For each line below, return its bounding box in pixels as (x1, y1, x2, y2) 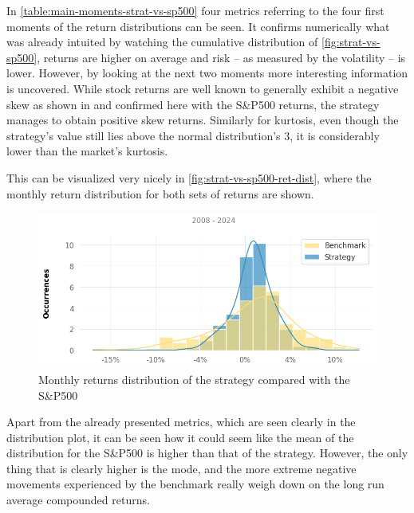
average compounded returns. (6, 491, 150, 508)
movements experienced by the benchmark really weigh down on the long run (6, 476, 384, 492)
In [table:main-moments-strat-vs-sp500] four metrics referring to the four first (6, 2, 384, 18)
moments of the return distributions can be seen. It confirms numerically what (6, 18, 390, 34)
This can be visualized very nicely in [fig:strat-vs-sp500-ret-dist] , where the (6, 169, 372, 186)
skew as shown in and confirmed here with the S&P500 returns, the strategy (6, 96, 380, 112)
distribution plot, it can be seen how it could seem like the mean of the (6, 429, 354, 445)
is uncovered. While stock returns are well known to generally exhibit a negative (6, 80, 399, 96)
